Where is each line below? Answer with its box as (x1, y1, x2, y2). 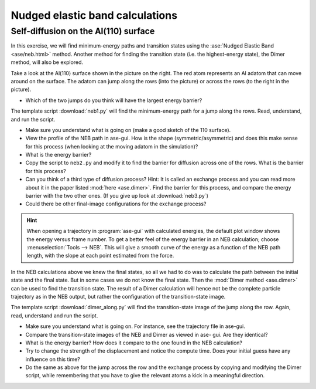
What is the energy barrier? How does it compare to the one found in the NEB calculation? (25, 339, 243, 346)
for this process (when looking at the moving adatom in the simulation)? (25, 143, 198, 150)
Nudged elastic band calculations (11, 9, 178, 22)
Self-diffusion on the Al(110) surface (11, 26, 155, 36)
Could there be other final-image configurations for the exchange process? (25, 200, 207, 208)
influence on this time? (25, 356, 80, 363)
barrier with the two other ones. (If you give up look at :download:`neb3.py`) (25, 192, 209, 199)
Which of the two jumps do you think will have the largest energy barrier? (25, 97, 202, 104)
